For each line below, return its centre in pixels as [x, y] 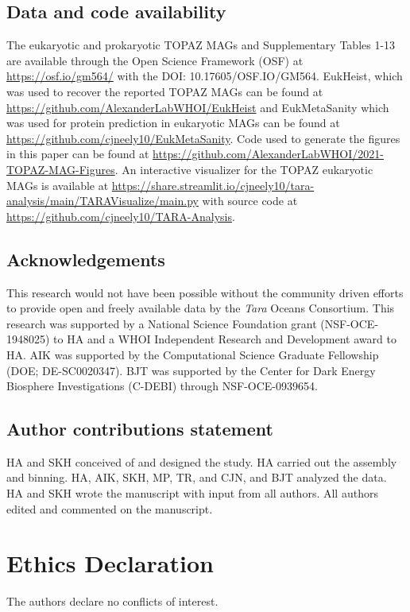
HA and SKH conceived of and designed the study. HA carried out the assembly [202, 461]
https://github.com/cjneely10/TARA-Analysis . [121, 216]
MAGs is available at [58, 185]
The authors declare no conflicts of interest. [112, 601]
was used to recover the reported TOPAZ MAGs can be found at [165, 91]
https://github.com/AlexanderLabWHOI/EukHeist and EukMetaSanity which [198, 107]
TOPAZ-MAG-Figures [61, 169]
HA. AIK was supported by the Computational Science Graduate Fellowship [193, 354]
